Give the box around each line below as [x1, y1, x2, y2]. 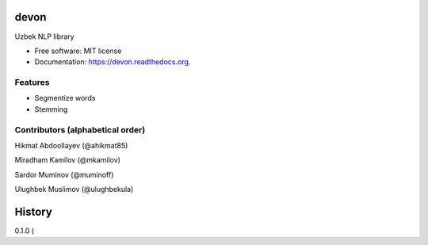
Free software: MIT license [34, 46, 122, 56]
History [14, 205, 53, 218]
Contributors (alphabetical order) [14, 124, 146, 135]
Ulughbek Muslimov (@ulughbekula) [14, 185, 134, 194]
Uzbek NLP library [14, 32, 75, 41]
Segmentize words [34, 94, 96, 103]
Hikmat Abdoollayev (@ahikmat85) [14, 140, 128, 150]
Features [14, 77, 50, 88]
